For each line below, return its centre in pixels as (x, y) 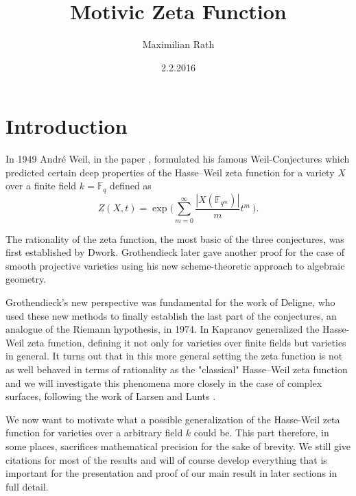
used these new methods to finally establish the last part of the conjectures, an (171, 315)
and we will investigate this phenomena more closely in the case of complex (164, 382)
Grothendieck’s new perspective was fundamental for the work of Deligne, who (170, 302)
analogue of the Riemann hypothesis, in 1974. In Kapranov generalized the (163, 329)
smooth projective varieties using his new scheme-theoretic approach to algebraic (175, 265)
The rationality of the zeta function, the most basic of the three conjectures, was (175, 238)
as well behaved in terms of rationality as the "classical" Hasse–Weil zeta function (177, 369)
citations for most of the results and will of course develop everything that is (166, 459)
